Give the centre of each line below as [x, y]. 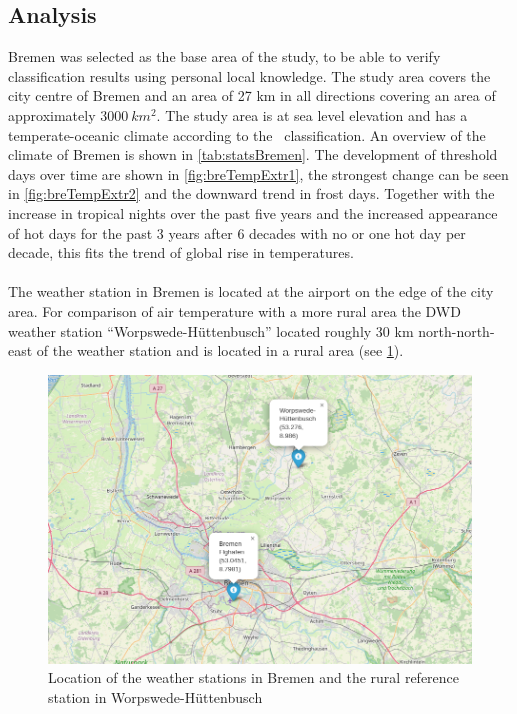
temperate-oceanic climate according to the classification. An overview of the [247, 134]
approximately [52, 114]
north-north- [456, 330]
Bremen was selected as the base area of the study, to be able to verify [224, 56]
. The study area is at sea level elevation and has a [312, 114]
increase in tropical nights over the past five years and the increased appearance [253, 212]
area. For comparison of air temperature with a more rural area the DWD [234, 310]
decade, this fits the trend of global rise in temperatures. [181, 252]
